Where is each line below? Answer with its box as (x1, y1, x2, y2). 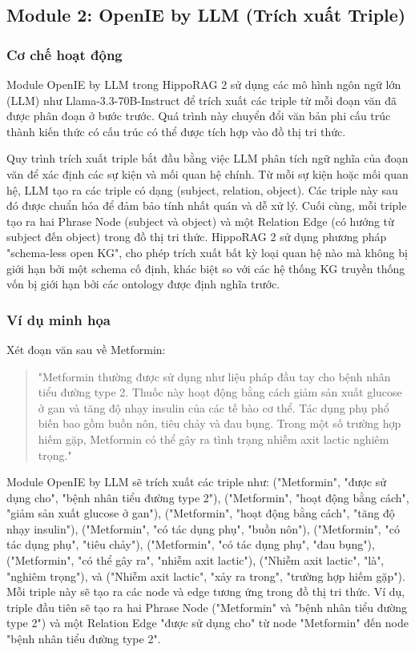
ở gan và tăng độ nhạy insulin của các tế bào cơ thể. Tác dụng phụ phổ (38, 399, 389, 416)
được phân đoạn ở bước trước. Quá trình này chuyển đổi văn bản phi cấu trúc (6, 107, 391, 124)
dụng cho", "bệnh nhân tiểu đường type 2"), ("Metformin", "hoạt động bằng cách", (6, 489, 409, 505)
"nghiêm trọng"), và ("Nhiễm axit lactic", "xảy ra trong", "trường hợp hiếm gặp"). (6, 567, 405, 584)
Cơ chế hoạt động (6, 44, 123, 64)
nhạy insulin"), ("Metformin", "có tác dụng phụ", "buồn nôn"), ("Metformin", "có (6, 520, 400, 537)
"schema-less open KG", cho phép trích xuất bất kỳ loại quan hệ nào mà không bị (6, 243, 408, 260)
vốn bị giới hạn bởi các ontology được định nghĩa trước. (6, 276, 280, 292)
